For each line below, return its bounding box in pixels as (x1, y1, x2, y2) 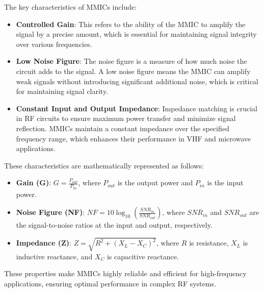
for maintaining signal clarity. (16, 86, 109, 96)
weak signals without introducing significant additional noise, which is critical (16, 76, 258, 86)
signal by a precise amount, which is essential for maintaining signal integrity (16, 29, 257, 39)
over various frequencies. (16, 38, 92, 49)
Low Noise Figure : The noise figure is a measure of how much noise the (16, 56, 247, 66)
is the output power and (117, 177, 193, 188)
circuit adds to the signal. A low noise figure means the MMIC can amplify (16, 65, 251, 76)
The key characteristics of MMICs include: (4, 2, 137, 12)
